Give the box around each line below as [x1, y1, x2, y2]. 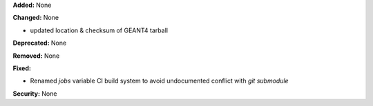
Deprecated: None [12, 39, 67, 47]
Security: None [12, 89, 57, 98]
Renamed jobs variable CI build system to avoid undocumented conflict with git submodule [30, 76, 289, 85]
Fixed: [12, 64, 31, 72]
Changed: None [12, 14, 59, 22]
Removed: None [12, 52, 60, 60]
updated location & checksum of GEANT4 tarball [30, 26, 169, 34]
